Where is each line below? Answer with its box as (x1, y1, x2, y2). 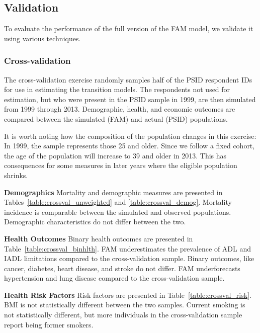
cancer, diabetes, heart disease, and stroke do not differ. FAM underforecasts (4, 263, 240, 273)
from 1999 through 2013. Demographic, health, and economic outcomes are (4, 104, 235, 114)
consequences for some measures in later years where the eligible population (4, 160, 237, 171)
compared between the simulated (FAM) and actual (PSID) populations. (4, 113, 228, 124)
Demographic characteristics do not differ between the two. (4, 216, 186, 227)
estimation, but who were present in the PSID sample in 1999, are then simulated (4, 94, 256, 104)
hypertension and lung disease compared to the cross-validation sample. (4, 273, 225, 283)
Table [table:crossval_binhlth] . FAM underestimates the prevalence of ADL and (4, 243, 251, 254)
